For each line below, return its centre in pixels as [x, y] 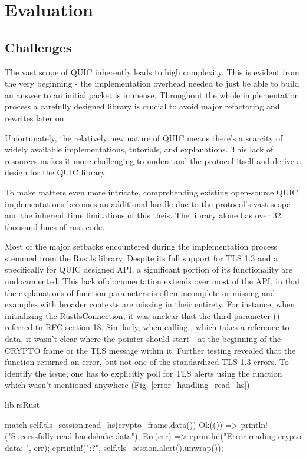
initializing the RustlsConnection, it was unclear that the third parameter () [142, 315]
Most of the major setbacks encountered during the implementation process [141, 246]
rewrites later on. [36, 117]
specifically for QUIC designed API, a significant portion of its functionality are [149, 269]
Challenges [38, 47]
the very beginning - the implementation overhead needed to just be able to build [152, 83]
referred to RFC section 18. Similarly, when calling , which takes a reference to [147, 327]
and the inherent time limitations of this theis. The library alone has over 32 [143, 215]
